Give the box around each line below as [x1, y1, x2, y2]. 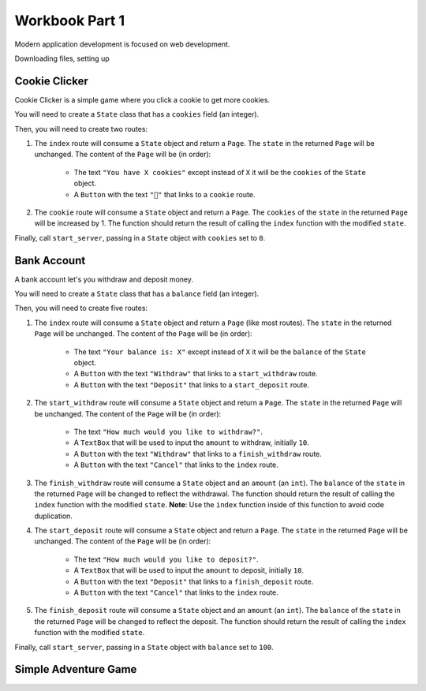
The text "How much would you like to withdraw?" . [73, 427, 263, 436]
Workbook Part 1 [14, 12, 125, 29]
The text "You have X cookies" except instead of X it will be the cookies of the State [73, 167, 366, 177]
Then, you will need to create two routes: [14, 124, 148, 133]
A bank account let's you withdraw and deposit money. [14, 275, 193, 284]
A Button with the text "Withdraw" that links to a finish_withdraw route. [73, 449, 323, 458]
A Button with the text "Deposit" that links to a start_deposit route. [73, 379, 309, 390]
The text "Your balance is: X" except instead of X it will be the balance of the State [73, 347, 366, 357]
